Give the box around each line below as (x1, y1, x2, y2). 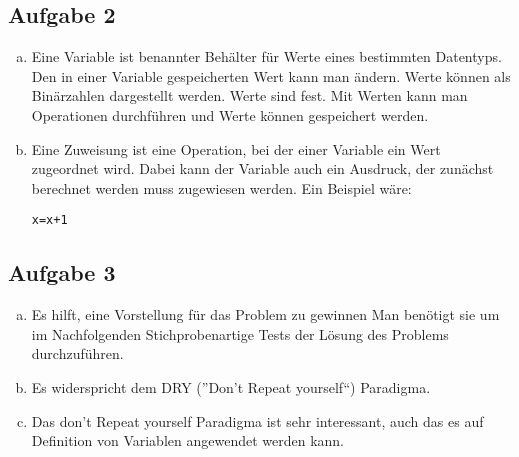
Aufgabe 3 (8, 257, 116, 288)
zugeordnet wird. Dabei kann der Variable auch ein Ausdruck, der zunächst (31, 158, 494, 179)
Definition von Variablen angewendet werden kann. (31, 430, 344, 451)
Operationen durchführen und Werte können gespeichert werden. (31, 104, 429, 125)
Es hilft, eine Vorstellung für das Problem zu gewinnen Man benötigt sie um (31, 304, 500, 325)
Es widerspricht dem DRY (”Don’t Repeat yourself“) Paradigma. (31, 377, 431, 397)
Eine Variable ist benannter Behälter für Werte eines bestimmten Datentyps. (31, 46, 502, 67)
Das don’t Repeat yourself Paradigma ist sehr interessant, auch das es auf (31, 410, 484, 431)
